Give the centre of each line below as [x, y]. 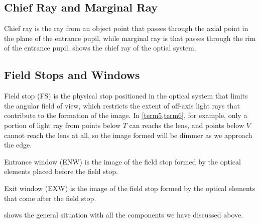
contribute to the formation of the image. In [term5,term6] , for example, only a [126, 115]
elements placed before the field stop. [61, 171]
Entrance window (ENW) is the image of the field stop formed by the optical [122, 161]
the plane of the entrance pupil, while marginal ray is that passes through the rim [130, 38]
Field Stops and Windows [72, 75]
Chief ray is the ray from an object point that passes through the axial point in [126, 28]
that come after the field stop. [50, 198]
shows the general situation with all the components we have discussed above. [124, 215]
